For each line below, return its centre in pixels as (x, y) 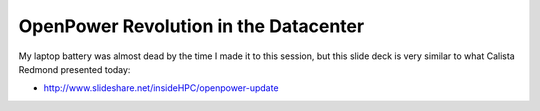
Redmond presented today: (74, 69)
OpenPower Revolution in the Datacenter (191, 26)
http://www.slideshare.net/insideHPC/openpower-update (161, 88)
